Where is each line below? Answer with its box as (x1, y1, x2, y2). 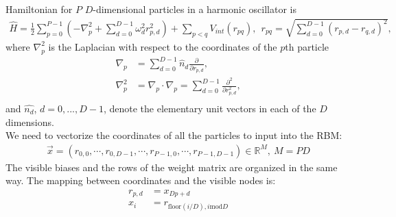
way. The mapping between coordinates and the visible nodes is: (5, 173, 276, 188)
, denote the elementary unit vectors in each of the (103, 101, 316, 115)
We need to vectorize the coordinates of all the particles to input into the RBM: (5, 128, 342, 142)
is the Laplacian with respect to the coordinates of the (48, 39, 277, 53)
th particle (285, 39, 329, 53)
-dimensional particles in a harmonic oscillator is (93, 2, 296, 16)
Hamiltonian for (5, 2, 73, 16)
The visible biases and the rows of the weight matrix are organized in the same (5, 159, 338, 174)
